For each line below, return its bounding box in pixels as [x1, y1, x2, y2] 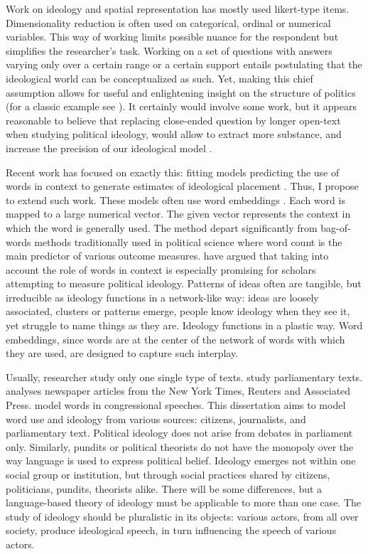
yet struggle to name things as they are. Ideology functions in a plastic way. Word [6, 318, 363, 333]
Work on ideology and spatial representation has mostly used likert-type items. [6, 1, 350, 16]
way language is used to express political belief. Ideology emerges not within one [6, 453, 356, 468]
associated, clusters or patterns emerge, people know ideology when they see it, [6, 304, 350, 319]
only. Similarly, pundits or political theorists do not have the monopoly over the [6, 439, 354, 454]
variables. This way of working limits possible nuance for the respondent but [6, 29, 339, 44]
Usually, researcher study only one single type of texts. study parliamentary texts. [6, 369, 363, 384]
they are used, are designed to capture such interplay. [6, 346, 239, 361]
